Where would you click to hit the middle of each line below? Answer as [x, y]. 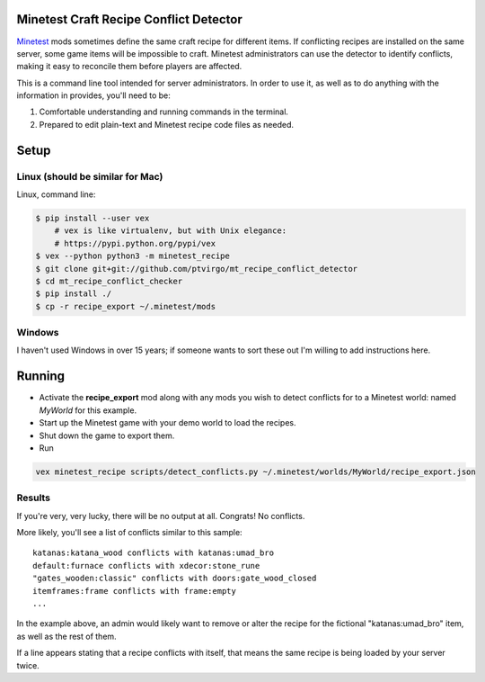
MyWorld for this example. [88, 410]
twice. [28, 665]
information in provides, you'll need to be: [93, 95]
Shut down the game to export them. [107, 435]
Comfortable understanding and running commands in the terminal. [164, 112]
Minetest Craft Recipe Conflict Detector [129, 19]
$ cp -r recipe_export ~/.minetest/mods [125, 306]
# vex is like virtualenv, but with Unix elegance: [171, 231]
